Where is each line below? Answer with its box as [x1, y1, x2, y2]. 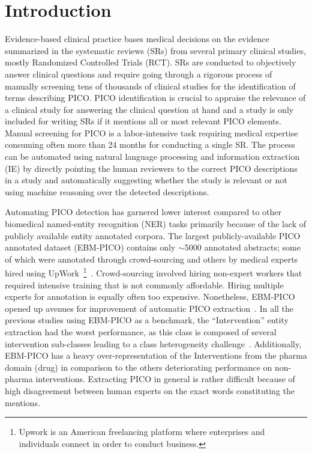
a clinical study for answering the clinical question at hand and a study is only [5, 103, 294, 115]
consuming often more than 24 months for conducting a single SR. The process [5, 138, 295, 151]
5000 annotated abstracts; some [184, 241, 301, 254]
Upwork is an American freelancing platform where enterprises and [19, 425, 265, 438]
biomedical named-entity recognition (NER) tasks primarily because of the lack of [5, 217, 307, 230]
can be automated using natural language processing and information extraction [5, 150, 300, 163]
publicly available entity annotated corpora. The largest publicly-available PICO [5, 229, 301, 242]
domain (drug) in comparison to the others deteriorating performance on [5, 360, 272, 373]
